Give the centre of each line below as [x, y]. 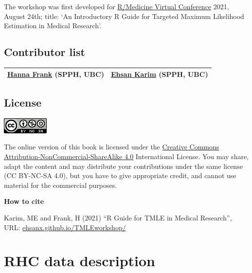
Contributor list [45, 52]
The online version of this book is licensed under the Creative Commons [112, 147]
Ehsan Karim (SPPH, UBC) [159, 74]
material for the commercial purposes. [61, 185]
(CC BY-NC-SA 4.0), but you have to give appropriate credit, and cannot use [120, 175]
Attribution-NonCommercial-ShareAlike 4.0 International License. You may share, [126, 156]
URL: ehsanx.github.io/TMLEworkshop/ [65, 227]
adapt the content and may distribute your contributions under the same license [123, 166]
